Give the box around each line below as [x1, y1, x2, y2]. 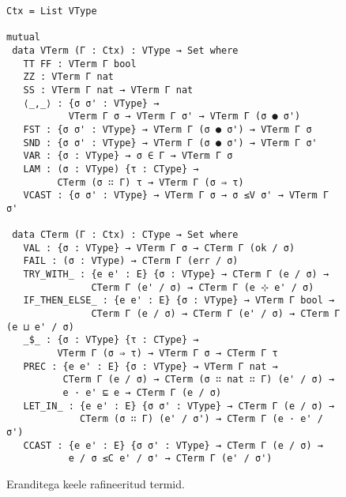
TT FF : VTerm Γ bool [23, 58, 137, 70]
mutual [6, 32, 40, 43]
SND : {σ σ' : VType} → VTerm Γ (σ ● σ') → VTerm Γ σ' [23, 137, 318, 149]
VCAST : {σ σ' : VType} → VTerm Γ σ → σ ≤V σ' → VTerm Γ [23, 190, 329, 201]
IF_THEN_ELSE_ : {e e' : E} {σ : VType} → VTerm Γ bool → [23, 295, 335, 307]
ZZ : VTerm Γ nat [23, 71, 115, 83]
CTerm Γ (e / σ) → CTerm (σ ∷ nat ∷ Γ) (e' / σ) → [62, 374, 335, 386]
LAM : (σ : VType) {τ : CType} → [23, 163, 199, 175]
